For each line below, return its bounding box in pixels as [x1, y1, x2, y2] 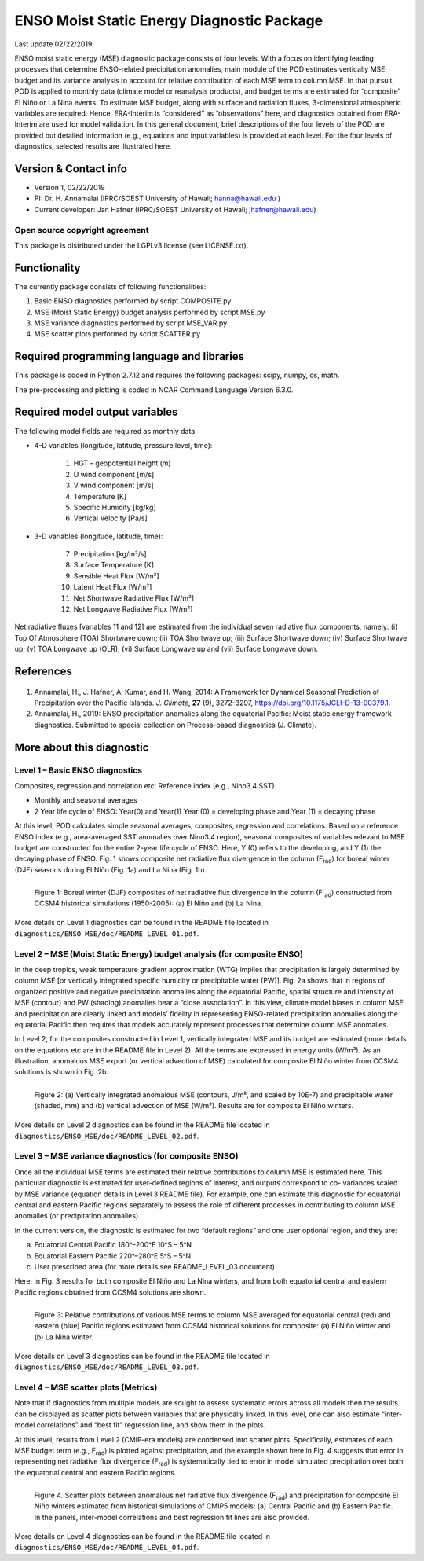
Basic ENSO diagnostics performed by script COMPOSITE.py [34, 296, 232, 306]
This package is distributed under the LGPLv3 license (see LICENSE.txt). [14, 241, 249, 250]
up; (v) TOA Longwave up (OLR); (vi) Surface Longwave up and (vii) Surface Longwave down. [14, 645, 318, 654]
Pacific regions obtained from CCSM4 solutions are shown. [14, 1287, 207, 1297]
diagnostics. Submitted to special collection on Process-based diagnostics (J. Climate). [34, 720, 317, 729]
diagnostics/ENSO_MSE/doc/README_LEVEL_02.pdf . [14, 1131, 199, 1140]
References [14, 665, 72, 678]
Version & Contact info [14, 162, 127, 175]
